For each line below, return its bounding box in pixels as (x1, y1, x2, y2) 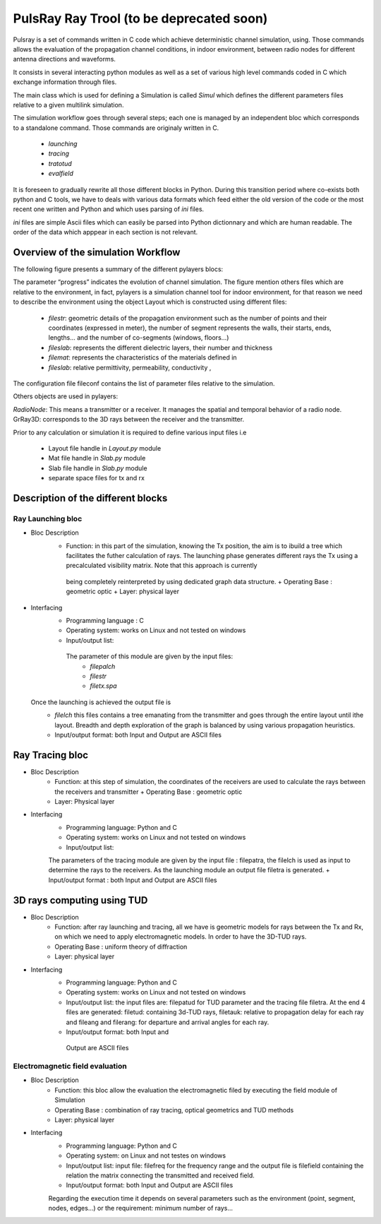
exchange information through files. (13, 78, 117, 86)
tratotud (48, 159, 72, 167)
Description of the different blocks (13, 492, 168, 504)
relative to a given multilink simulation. (13, 100, 124, 109)
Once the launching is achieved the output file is (30, 698, 171, 706)
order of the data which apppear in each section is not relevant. (13, 228, 198, 237)
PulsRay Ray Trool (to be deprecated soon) (13, 11, 268, 26)
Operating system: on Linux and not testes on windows (66, 1151, 226, 1160)
